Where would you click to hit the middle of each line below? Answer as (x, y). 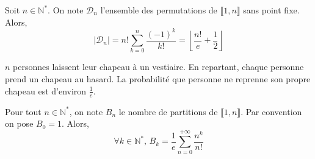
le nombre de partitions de (168, 111)
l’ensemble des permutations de (159, 10)
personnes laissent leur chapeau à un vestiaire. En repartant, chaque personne (158, 67)
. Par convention (271, 111)
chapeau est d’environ (46, 90)
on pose (19, 123)
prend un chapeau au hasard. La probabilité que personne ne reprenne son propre (158, 79)
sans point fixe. (271, 10)
